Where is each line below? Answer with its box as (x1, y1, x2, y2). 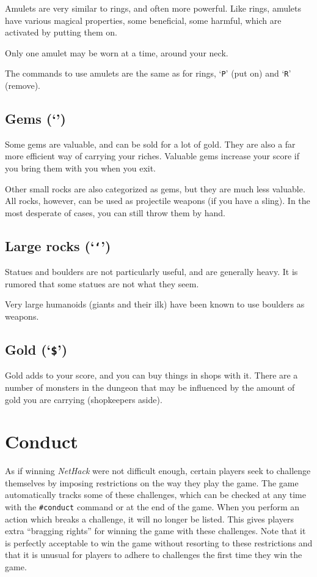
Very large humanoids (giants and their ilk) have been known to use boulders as (5, 298, 305, 311)
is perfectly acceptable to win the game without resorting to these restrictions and (5, 536, 313, 549)
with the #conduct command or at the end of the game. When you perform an (5, 500, 300, 513)
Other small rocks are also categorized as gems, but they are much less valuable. (5, 182, 305, 195)
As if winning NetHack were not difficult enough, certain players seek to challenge (5, 464, 311, 477)
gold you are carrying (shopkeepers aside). (5, 393, 162, 405)
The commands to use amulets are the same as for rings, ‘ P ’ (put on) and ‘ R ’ (5, 67, 291, 80)
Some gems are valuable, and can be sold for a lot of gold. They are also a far (5, 137, 296, 150)
